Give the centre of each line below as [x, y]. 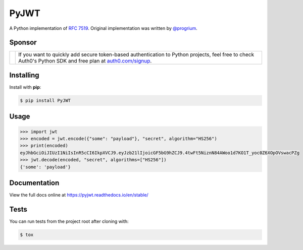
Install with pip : [25, 87]
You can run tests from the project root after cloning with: [69, 221]
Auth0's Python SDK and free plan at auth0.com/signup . [85, 61]
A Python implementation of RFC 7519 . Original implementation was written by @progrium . [104, 28]
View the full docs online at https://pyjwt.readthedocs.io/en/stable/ [79, 195]
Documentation [34, 183]
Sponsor [23, 43]
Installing [24, 75]
